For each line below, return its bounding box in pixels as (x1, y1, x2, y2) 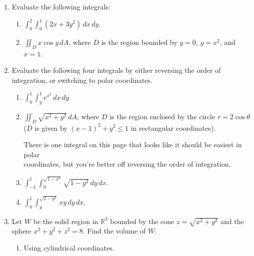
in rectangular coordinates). (130, 122, 216, 133)
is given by (34, 122, 67, 133)
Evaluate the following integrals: (11, 1, 110, 11)
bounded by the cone (110, 216, 174, 226)
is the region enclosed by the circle (109, 111, 215, 121)
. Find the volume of (82, 226, 146, 236)
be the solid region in (33, 216, 98, 226)
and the (220, 216, 244, 226)
